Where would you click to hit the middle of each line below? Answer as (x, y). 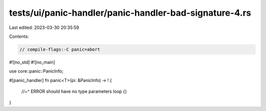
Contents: (19, 36)
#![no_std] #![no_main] (32, 62)
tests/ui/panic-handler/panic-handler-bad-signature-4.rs (130, 13)
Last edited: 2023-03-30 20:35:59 (44, 28)
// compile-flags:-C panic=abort (60, 49)
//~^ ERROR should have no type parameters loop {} (74, 91)
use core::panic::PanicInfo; (36, 71)
